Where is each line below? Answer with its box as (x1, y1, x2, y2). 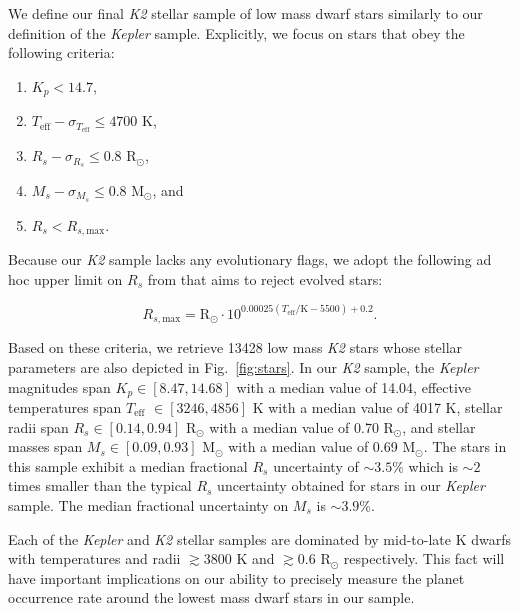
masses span (8, 436, 83, 457)
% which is (392, 455, 458, 476)
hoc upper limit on (8, 268, 123, 289)
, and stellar (402, 416, 476, 437)
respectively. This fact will (343, 548, 505, 569)
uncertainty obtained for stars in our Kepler (217, 475, 485, 496)
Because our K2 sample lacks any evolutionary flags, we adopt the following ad (8, 249, 492, 270)
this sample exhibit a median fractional (8, 455, 248, 476)
